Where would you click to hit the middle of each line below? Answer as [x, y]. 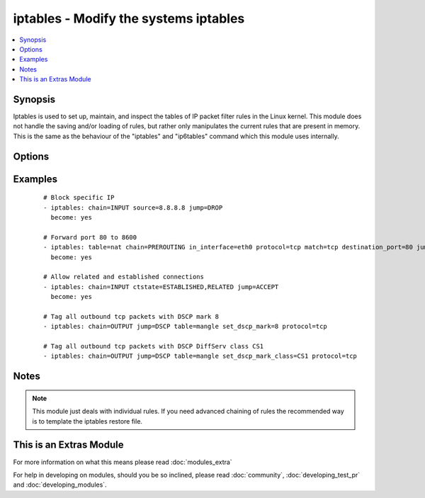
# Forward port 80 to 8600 [90, 237]
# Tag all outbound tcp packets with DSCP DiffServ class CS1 [154, 346]
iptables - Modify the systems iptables [129, 18]
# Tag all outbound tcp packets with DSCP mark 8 [131, 316]
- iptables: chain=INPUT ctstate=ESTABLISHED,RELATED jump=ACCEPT [161, 287]
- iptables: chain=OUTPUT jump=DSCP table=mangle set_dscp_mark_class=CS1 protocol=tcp [200, 356]
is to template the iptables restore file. [87, 421]
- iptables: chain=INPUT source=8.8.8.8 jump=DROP [133, 208]
